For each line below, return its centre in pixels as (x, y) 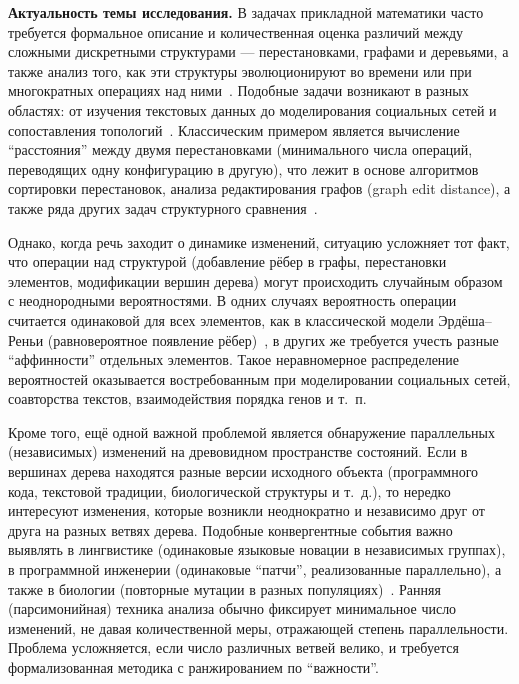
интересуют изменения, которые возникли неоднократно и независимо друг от (246, 510)
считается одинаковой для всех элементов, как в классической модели (221, 319)
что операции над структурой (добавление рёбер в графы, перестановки (227, 261)
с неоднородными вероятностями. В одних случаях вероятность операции (232, 300)
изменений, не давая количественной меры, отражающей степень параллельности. (258, 627)
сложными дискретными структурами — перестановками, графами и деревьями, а (258, 51)
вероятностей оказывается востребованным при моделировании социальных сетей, (259, 378)
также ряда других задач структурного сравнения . (163, 207)
